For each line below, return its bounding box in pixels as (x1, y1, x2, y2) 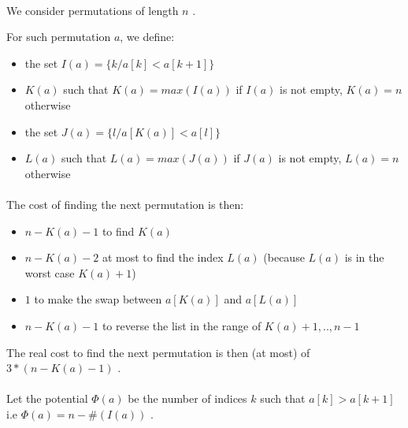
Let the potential (6, 390, 88, 407)
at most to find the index (102, 249, 224, 266)
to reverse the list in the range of (102, 317, 261, 333)
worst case (24, 264, 75, 281)
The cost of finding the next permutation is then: (6, 195, 244, 212)
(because (263, 249, 305, 266)
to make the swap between (34, 291, 162, 307)
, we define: (120, 28, 175, 45)
